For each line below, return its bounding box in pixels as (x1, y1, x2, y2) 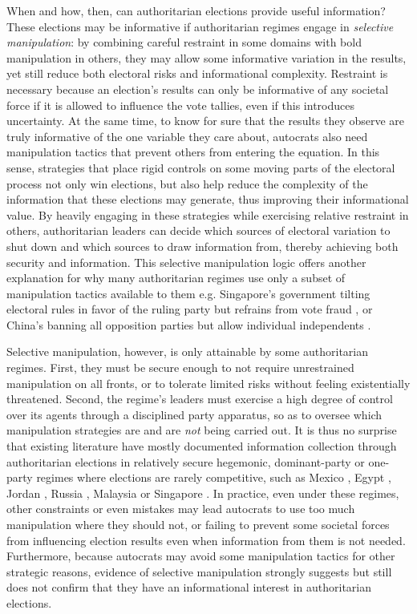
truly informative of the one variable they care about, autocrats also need (6, 127, 368, 144)
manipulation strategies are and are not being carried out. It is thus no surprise (6, 422, 397, 438)
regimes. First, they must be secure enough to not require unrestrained (6, 359, 354, 376)
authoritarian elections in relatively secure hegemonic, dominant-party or (6, 453, 365, 470)
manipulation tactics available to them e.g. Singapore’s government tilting (6, 285, 370, 301)
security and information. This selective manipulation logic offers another (6, 253, 366, 270)
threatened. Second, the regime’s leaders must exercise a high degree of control (6, 390, 393, 407)
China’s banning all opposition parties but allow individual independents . (6, 316, 371, 333)
